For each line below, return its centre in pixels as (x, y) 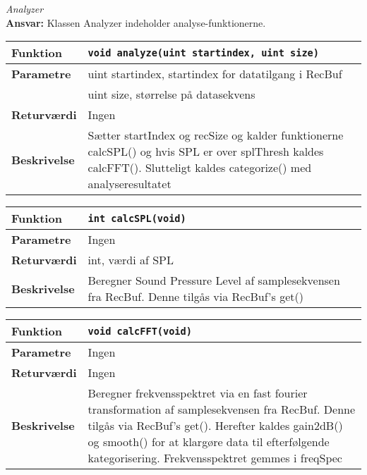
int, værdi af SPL (131, 260)
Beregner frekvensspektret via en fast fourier (198, 393)
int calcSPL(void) (137, 218)
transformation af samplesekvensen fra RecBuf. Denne (222, 409)
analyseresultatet (130, 184)
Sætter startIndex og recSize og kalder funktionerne (216, 135)
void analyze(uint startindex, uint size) (203, 53)
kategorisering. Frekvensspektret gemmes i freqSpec (215, 458)
